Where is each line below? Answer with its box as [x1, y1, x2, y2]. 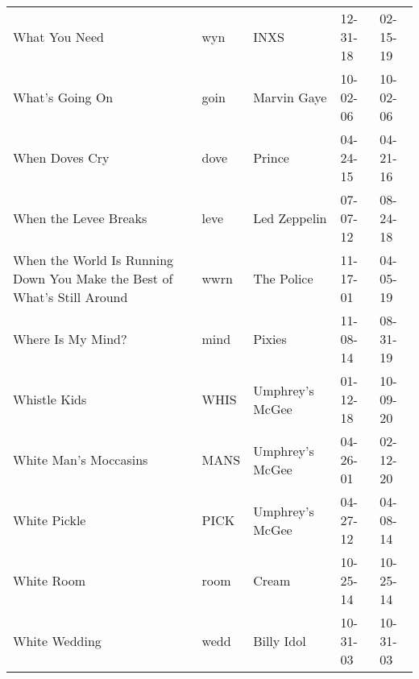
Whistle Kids [13, 390, 87, 408]
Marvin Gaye [253, 88, 327, 106]
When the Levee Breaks [13, 209, 147, 227]
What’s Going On [13, 88, 114, 106]
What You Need [13, 27, 104, 46]
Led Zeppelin [253, 209, 327, 227]
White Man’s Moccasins [13, 450, 148, 469]
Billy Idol [253, 631, 306, 650]
